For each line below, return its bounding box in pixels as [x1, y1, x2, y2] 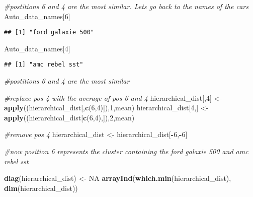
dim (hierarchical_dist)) [4, 182, 78, 193]
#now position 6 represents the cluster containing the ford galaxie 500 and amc [4, 146, 248, 157]
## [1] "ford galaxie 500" [4, 29, 94, 36]
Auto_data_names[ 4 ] [4, 43, 70, 53]
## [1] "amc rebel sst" [4, 61, 83, 69]
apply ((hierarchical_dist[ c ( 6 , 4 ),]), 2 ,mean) [4, 112, 135, 122]
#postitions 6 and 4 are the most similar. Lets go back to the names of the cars [4, 1, 248, 11]
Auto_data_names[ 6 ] [4, 11, 70, 21]
